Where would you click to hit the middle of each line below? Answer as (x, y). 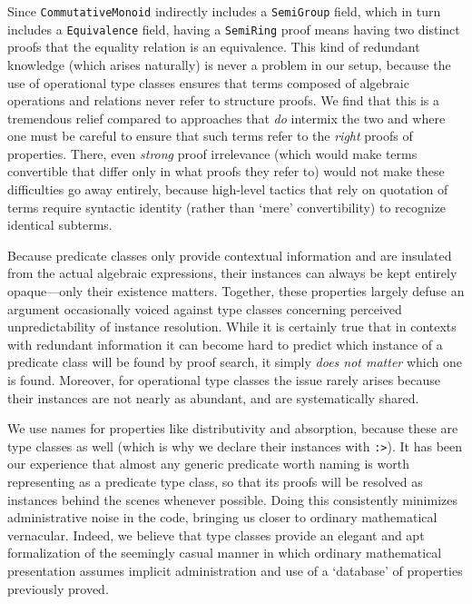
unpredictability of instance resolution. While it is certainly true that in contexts (232, 327)
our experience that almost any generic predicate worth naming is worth (208, 464)
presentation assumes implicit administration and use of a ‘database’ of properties (235, 570)
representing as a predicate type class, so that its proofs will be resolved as (215, 482)
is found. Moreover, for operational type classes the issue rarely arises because (224, 380)
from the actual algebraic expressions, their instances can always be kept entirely (232, 273)
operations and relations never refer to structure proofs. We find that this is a (224, 100)
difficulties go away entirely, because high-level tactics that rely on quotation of (228, 189)
